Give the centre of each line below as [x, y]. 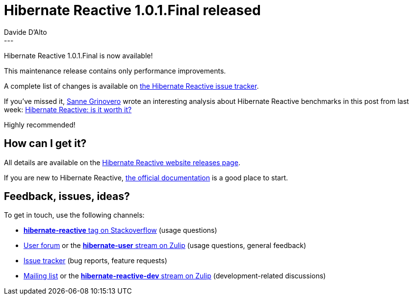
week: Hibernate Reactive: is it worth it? [68, 109]
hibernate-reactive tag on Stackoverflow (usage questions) [120, 230]
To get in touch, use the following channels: [74, 215]
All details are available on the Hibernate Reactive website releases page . [122, 162]
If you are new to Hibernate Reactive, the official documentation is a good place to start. [146, 177]
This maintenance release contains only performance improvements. [115, 71]
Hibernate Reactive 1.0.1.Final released [132, 10]
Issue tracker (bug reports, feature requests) [95, 261]
